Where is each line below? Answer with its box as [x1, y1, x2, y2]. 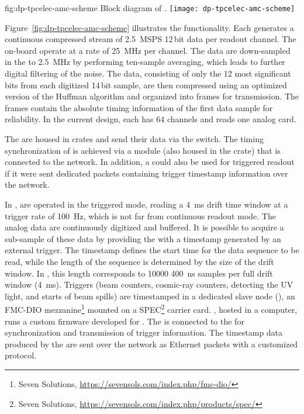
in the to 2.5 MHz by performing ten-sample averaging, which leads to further [5, 56, 285, 68]
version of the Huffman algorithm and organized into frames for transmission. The [5, 90, 299, 102]
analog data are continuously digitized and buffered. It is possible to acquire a [5, 221, 284, 233]
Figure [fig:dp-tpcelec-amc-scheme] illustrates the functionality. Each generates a [5, 21, 294, 33]
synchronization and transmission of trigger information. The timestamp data [5, 326, 283, 339]
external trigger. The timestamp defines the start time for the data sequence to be [5, 244, 299, 256]
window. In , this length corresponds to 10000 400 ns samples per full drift [5, 267, 273, 279]
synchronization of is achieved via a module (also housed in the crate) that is [5, 144, 281, 156]
